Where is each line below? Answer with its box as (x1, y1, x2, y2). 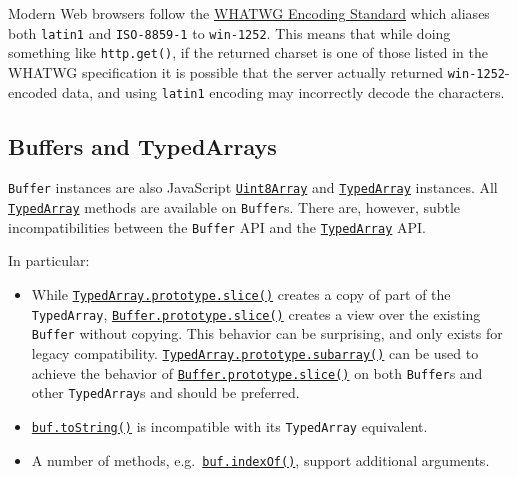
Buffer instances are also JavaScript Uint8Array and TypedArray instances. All (8, 177, 498, 198)
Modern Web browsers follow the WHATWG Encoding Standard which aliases (8, 3, 490, 23)
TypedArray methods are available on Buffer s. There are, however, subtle (8, 197, 461, 218)
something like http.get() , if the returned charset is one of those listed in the (8, 42, 489, 63)
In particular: (8, 250, 90, 271)
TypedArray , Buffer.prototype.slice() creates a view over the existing (31, 303, 481, 324)
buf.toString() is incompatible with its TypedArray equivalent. (31, 415, 428, 436)
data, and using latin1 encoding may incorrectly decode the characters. (62, 81, 505, 102)
